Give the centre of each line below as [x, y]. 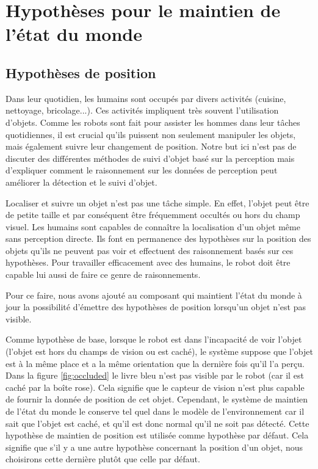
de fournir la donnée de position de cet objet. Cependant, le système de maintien [157, 399]
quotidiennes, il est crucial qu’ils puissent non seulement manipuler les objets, [151, 134]
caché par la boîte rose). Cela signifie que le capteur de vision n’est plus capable [155, 387]
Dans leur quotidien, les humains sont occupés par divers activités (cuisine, [146, 98]
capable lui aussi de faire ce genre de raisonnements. [103, 274]
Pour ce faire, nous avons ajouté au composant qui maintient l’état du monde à [154, 295]
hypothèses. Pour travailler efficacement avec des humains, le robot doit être [148, 262]
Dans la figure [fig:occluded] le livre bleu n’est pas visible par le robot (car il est [155, 375]
